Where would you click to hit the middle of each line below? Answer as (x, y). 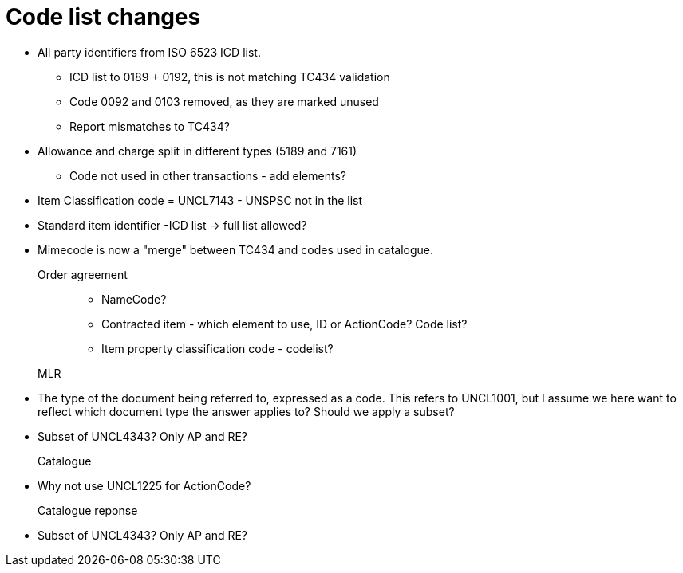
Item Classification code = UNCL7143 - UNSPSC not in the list (200, 200)
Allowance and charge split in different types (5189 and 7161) (197, 151)
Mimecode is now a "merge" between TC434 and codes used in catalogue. (236, 249)
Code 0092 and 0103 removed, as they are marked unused (224, 101)
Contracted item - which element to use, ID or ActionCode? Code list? (284, 324)
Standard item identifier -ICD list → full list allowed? (172, 225)
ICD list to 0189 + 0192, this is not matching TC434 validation (230, 77)
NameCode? (134, 299)
